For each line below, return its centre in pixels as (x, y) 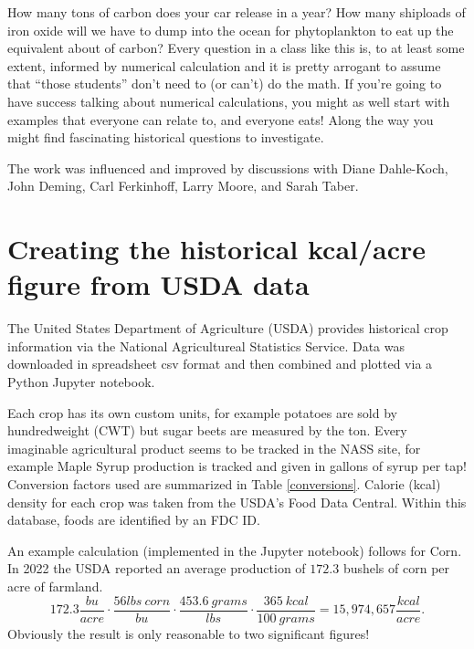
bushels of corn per (396, 568)
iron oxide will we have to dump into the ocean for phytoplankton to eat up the (231, 30)
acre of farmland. (55, 586)
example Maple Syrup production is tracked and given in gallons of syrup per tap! (237, 466)
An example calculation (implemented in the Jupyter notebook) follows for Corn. (235, 550)
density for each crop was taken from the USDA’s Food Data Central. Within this (237, 502)
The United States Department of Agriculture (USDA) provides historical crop (228, 328)
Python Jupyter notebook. (81, 382)
